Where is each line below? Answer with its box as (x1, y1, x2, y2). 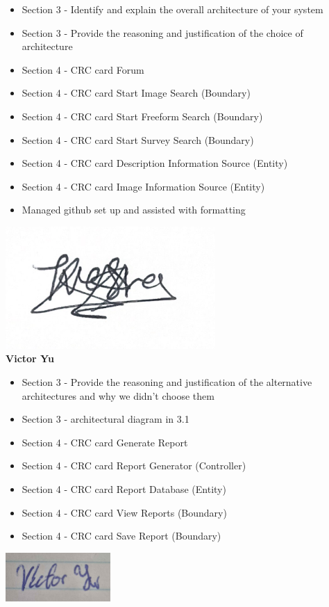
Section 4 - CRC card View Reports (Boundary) (22, 505, 227, 519)
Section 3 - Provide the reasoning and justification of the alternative (22, 375, 312, 389)
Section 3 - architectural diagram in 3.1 (22, 412, 189, 426)
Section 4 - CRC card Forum (22, 62, 144, 76)
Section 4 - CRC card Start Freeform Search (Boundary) (22, 108, 263, 123)
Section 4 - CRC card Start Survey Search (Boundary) (22, 132, 254, 147)
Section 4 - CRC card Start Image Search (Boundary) (22, 86, 251, 100)
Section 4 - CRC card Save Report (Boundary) (22, 528, 221, 543)
